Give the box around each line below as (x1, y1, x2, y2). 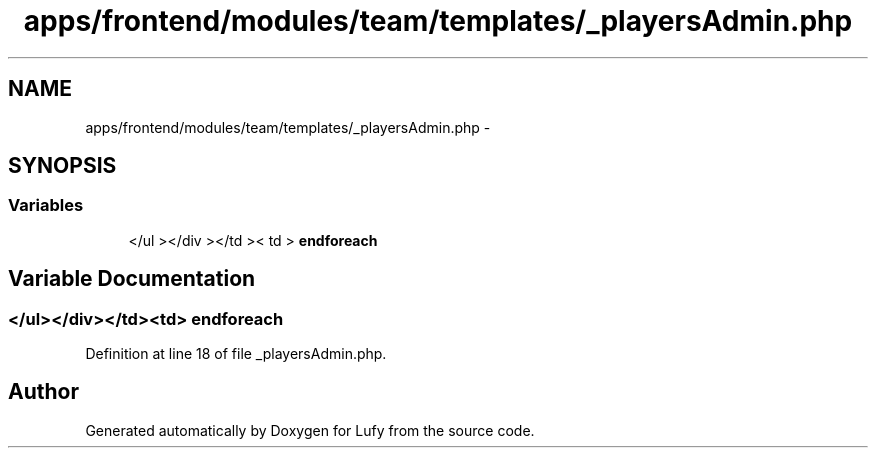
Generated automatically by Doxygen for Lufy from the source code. (85, 421, 535, 439)
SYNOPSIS (8, 153, 117, 179)
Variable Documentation (8, 266, 256, 292)
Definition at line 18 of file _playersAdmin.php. (85, 345, 387, 363)
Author (8, 379, 79, 405)
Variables (8, 195, 84, 216)
